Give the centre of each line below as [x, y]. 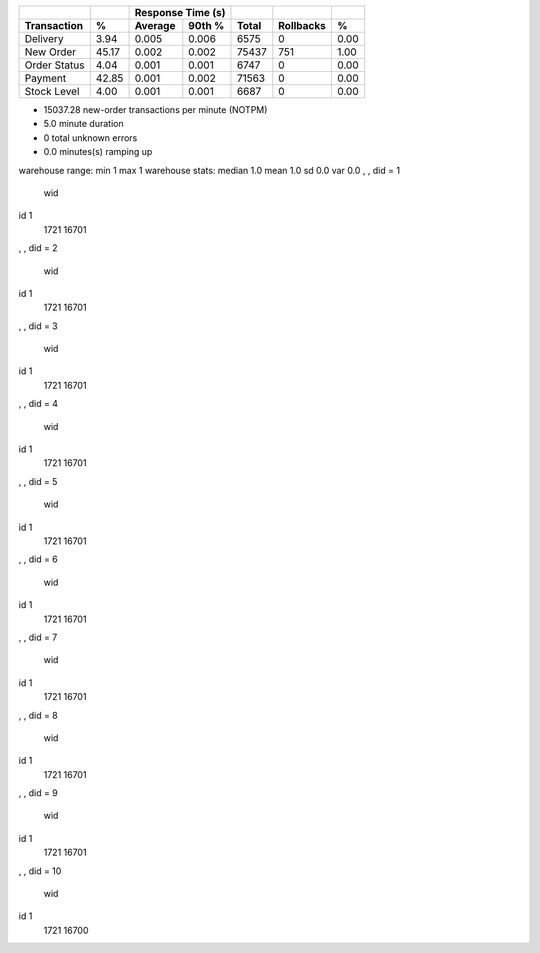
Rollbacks [302, 25]
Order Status [54, 65]
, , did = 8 [38, 715]
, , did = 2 [38, 248]
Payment [45, 78]
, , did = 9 [38, 793]
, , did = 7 [38, 637]
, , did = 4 [38, 404]
